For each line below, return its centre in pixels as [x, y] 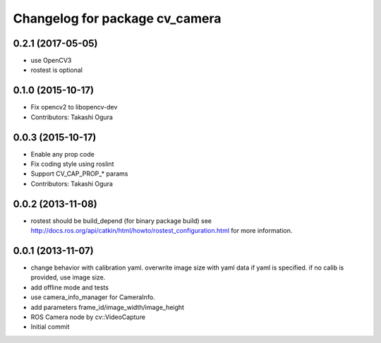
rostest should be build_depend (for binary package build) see [121, 221]
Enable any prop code [62, 154]
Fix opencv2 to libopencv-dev [74, 107]
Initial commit [50, 327]
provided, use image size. [68, 277]
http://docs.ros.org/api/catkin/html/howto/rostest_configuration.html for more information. [162, 231]
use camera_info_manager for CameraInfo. [93, 297]
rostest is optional [56, 70]
